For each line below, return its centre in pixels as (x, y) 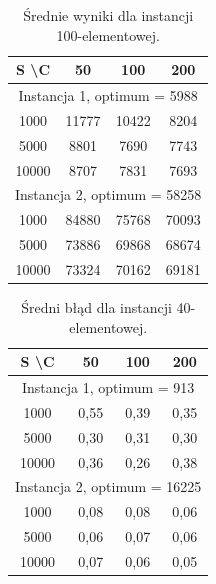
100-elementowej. (108, 34)
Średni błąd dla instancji (96, 307)
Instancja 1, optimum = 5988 (108, 95)
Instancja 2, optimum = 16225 (108, 486)
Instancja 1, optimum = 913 (108, 387)
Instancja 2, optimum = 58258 (108, 194)
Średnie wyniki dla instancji (108, 15)
